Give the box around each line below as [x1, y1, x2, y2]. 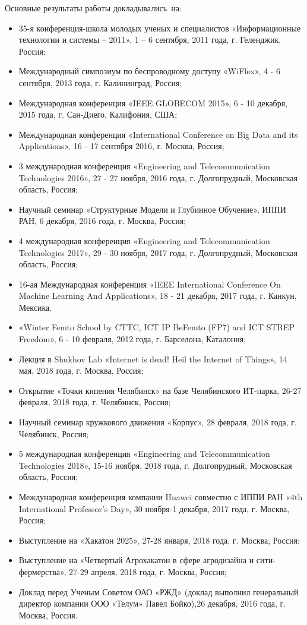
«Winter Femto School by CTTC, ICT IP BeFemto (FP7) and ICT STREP [18, 321, 295, 333]
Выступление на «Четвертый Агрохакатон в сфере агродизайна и [18, 554, 254, 566]
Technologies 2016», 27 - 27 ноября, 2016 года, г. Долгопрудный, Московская [18, 171, 297, 184]
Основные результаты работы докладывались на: [5, 2, 182, 14]
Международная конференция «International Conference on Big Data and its [18, 128, 298, 140]
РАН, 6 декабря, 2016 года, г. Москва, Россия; [18, 214, 186, 227]
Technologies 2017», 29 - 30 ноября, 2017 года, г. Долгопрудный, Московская [18, 246, 297, 258]
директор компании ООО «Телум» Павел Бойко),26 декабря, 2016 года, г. [18, 597, 286, 610]
